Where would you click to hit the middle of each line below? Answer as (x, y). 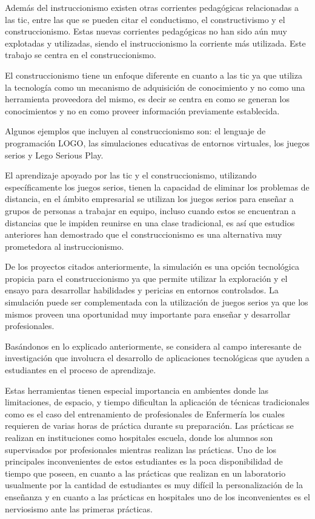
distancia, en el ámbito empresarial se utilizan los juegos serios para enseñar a (149, 199)
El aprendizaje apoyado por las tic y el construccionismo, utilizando (131, 175)
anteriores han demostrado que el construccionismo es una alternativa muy (144, 234)
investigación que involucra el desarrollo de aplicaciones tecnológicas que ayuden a (157, 358)
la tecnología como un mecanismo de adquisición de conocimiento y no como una (155, 87)
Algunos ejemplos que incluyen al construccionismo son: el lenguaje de (135, 131)
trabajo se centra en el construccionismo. (81, 55)
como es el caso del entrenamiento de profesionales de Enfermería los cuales (145, 413)
